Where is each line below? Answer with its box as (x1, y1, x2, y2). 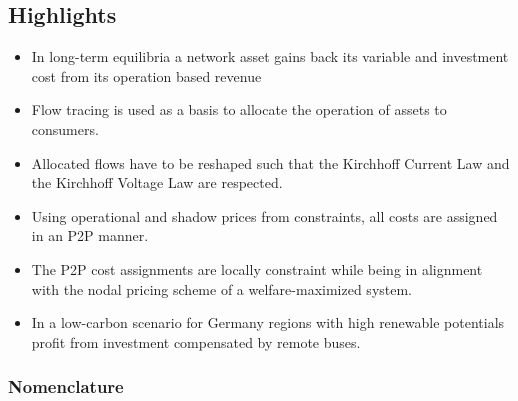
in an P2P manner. (31, 225, 149, 246)
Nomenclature (8, 374, 124, 399)
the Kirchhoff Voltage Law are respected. (31, 172, 283, 193)
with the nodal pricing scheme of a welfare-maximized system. (31, 278, 413, 299)
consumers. (31, 118, 99, 139)
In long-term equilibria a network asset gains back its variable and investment (31, 46, 509, 67)
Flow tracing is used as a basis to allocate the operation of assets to (31, 99, 447, 120)
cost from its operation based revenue (31, 65, 262, 86)
